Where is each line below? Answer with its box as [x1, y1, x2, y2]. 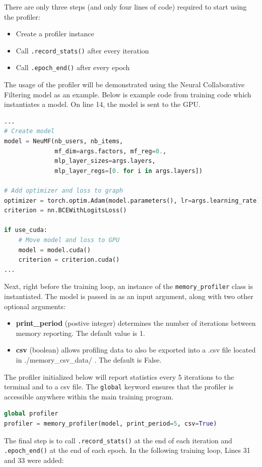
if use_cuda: [4, 226, 47, 234]
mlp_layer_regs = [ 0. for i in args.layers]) [54, 167, 203, 174]
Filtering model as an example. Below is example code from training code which [4, 89, 251, 99]
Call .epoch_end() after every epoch [16, 62, 130, 73]
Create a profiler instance [16, 28, 94, 39]
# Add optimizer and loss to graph [4, 187, 123, 195]
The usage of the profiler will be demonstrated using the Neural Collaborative [4, 79, 245, 90]
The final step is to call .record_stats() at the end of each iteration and [4, 435, 232, 445]
